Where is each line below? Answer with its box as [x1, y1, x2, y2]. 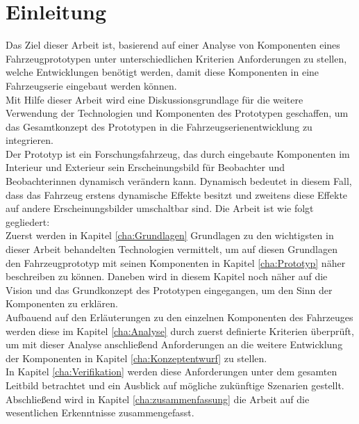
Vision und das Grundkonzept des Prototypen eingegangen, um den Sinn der [6, 282, 333, 297]
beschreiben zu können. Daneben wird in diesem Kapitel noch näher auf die [6, 269, 328, 284]
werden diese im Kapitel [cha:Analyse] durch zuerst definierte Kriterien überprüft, [6, 323, 354, 338]
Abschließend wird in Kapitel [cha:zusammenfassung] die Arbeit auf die [6, 391, 310, 406]
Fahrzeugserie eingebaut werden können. [6, 78, 177, 92]
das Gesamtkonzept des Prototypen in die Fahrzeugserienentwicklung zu [6, 119, 312, 133]
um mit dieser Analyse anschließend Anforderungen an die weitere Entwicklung [6, 337, 343, 352]
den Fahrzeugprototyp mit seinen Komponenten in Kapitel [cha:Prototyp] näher [6, 255, 346, 270]
